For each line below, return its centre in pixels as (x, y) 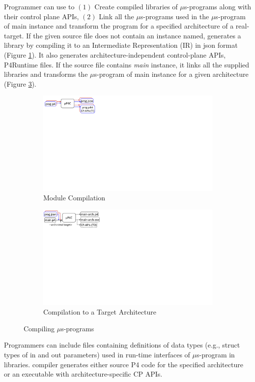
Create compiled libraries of (136, 6)
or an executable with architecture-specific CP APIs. (83, 374)
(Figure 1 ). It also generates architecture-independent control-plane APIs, (115, 54)
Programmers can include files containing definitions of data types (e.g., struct (122, 345)
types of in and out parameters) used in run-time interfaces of (97, 354)
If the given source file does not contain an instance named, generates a (134, 35)
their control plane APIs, (42, 16)
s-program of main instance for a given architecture (171, 74)
